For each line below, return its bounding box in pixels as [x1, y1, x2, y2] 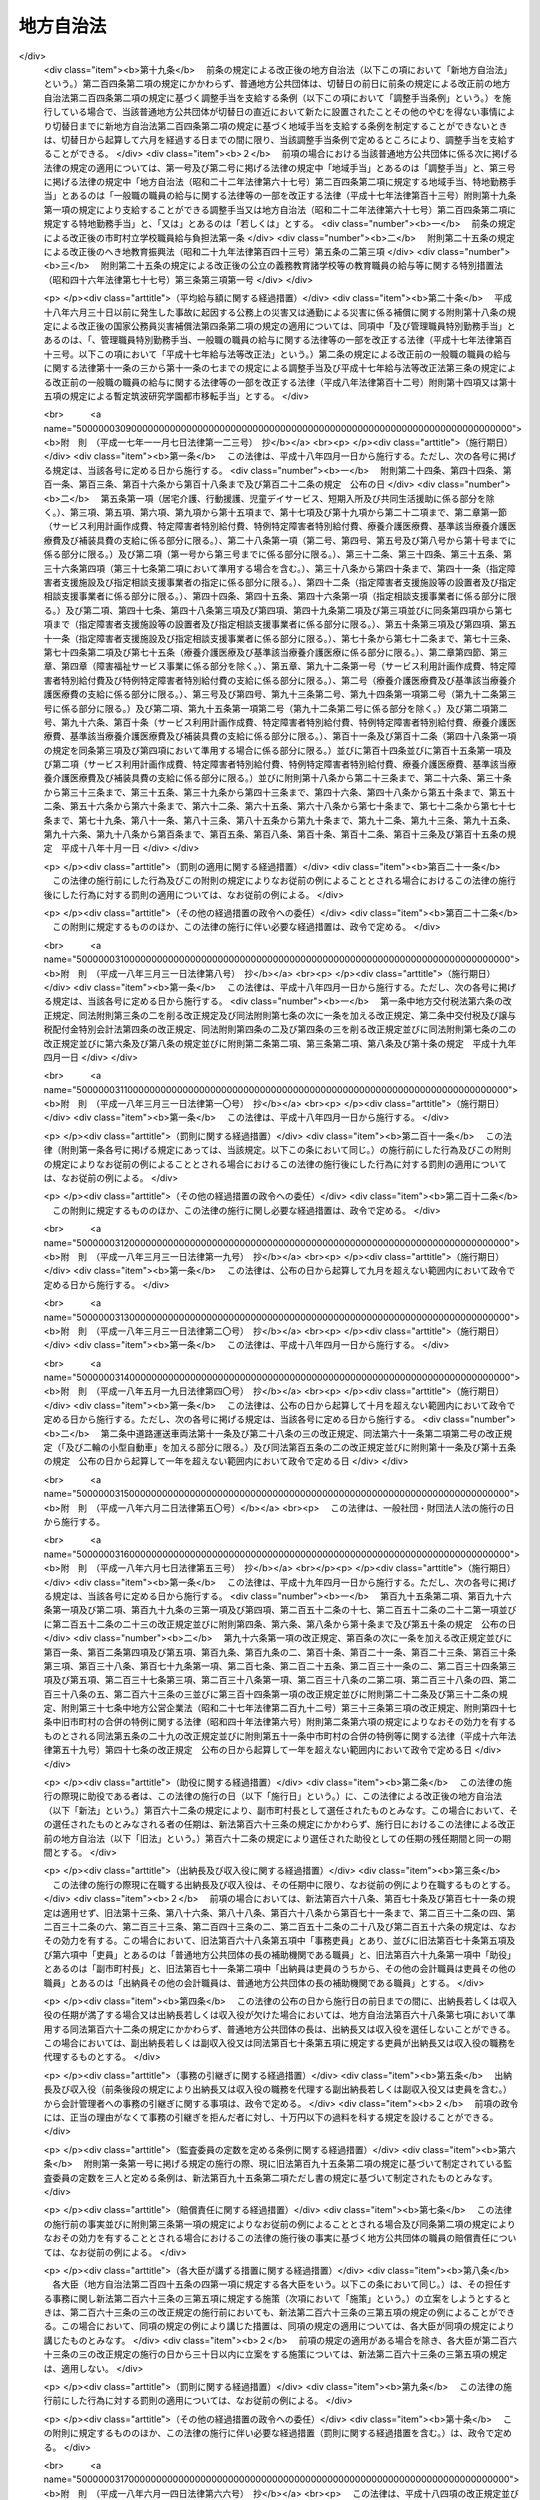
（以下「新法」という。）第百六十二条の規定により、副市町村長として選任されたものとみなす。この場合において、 [43, 1804, 510, 1816]
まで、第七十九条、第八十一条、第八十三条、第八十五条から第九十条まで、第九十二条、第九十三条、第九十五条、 [51, 814, 516, 826]
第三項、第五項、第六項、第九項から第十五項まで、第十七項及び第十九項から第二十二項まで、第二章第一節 [69, 506, 507, 519]
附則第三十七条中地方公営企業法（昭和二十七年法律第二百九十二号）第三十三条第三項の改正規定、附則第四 [60, 1702, 499, 1714]
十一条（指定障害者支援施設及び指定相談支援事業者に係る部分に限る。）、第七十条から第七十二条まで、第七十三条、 [43, 632, 517, 644]
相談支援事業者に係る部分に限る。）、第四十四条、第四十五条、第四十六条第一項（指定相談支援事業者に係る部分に [43, 590, 508, 602]
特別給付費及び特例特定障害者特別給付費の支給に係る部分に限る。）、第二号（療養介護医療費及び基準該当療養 [60, 674, 508, 686]
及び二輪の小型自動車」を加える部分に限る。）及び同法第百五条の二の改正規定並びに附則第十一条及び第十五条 [65, 1441, 517, 1454]
